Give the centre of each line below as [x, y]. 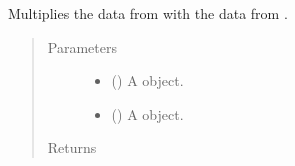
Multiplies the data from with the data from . [148, 13]
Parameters [82, 46]
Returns [72, 147]
